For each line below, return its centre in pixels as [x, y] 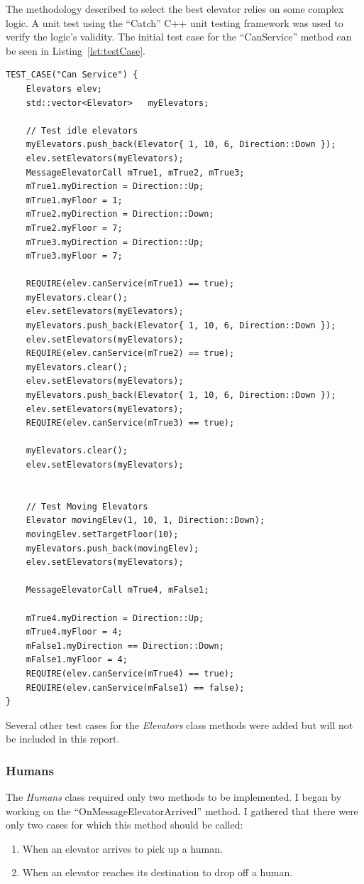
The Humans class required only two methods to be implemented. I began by [174, 797]
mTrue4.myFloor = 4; [74, 632]
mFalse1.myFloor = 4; [77, 660]
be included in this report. [63, 739]
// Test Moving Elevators [87, 506]
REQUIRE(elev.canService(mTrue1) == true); [130, 284]
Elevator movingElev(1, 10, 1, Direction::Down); [145, 521]
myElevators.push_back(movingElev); [112, 548]
